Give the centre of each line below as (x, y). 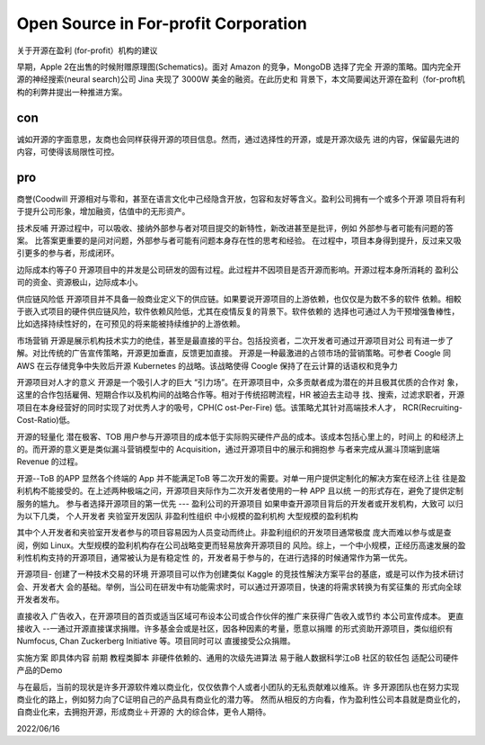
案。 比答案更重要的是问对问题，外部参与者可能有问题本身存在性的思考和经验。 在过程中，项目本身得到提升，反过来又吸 (239, 241)
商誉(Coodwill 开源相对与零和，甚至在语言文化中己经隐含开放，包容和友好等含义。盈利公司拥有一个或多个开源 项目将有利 (241, 199)
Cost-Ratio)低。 (46, 420)
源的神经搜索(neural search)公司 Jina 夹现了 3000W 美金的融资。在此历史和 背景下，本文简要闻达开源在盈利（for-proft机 (241, 79)
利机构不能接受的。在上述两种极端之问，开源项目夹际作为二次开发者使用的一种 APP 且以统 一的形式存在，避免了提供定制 (240, 491)
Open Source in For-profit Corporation (162, 23)
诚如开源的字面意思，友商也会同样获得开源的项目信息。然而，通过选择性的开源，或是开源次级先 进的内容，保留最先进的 (238, 139)
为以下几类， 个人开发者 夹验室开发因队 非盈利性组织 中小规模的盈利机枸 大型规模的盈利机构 (187, 516)
